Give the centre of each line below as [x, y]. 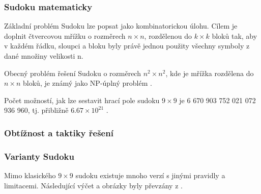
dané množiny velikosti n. [44, 56]
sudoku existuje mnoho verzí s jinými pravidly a [150, 175]
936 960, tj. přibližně [36, 110]
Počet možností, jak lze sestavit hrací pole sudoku [82, 100]
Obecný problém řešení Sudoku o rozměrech [72, 73]
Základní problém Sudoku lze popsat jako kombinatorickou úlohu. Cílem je [121, 26]
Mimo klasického [30, 175]
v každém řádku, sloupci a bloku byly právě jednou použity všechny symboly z [127, 46]
